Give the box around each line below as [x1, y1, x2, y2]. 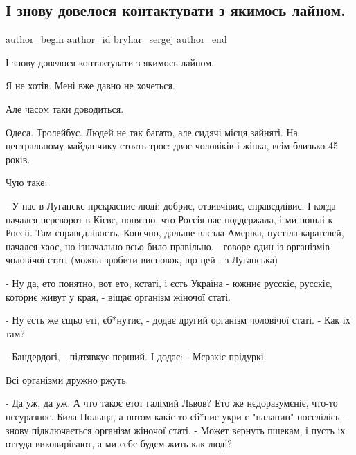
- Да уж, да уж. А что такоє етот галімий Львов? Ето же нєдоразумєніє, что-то [6, 396, 338, 410]
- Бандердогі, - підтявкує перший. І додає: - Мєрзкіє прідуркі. [6, 349, 267, 364]
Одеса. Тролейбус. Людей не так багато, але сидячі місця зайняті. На [6, 124, 298, 139]
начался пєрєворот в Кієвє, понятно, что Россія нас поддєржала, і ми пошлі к [6, 212, 333, 226]
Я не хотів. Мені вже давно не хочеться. [6, 78, 175, 93]
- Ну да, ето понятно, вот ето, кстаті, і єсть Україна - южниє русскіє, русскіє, [6, 275, 332, 290]
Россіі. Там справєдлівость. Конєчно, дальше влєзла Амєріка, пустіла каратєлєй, [6, 225, 344, 240]
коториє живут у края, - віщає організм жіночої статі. [6, 289, 231, 304]
